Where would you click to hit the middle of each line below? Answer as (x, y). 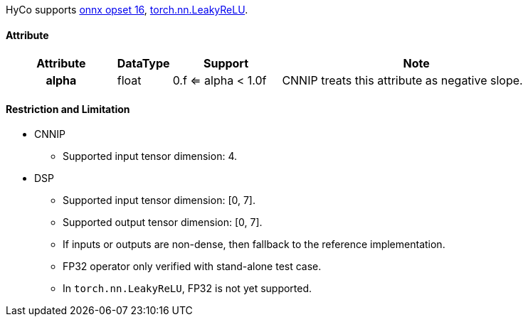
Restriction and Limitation (68, 109)
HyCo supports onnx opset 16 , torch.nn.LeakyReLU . (127, 10)
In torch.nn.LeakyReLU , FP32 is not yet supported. (188, 289)
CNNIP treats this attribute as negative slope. (402, 81)
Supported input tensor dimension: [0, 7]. (159, 200)
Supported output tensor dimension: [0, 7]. (163, 222)
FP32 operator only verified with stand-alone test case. (192, 267)
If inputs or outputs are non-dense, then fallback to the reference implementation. (254, 245)
